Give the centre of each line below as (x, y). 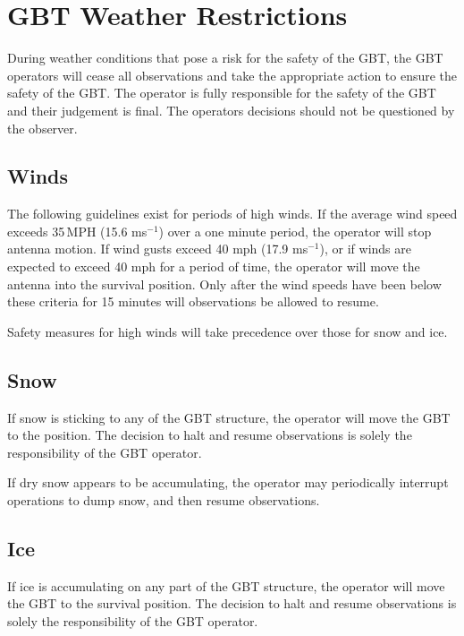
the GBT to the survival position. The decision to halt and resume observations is (232, 603)
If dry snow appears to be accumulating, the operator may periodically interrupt (228, 482)
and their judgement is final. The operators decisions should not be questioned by (231, 110)
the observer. (42, 128)
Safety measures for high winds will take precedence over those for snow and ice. (228, 331)
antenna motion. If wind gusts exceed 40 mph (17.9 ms (158, 249)
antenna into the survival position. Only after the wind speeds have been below (224, 284)
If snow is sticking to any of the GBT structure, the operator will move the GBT (229, 417)
